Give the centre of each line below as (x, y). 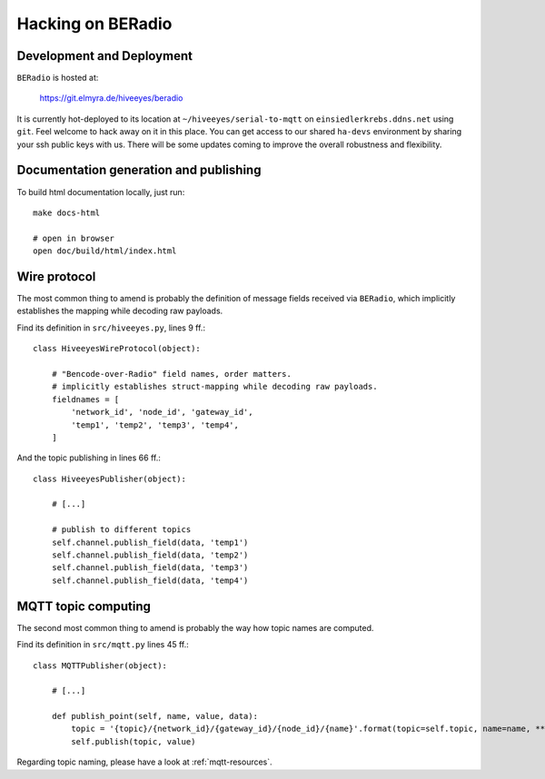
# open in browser (74, 238)
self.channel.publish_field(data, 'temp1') (150, 542)
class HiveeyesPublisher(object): (109, 478)
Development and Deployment (104, 56)
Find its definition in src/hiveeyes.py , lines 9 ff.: (111, 328)
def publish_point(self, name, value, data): (155, 716)
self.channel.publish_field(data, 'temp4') (150, 580)
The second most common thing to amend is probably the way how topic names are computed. (195, 627)
